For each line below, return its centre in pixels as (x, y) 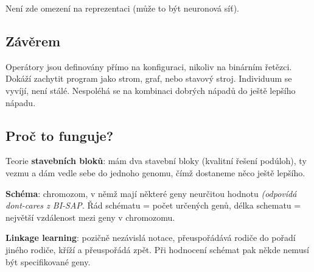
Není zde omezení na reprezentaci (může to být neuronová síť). (122, 8)
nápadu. (21, 102)
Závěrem (33, 41)
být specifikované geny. (48, 261)
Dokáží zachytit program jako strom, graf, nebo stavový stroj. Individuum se (149, 78)
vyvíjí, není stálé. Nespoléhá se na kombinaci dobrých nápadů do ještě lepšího (151, 90)
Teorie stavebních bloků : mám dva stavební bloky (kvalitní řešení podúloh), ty (156, 161)
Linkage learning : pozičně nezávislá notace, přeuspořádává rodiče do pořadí (151, 238)
